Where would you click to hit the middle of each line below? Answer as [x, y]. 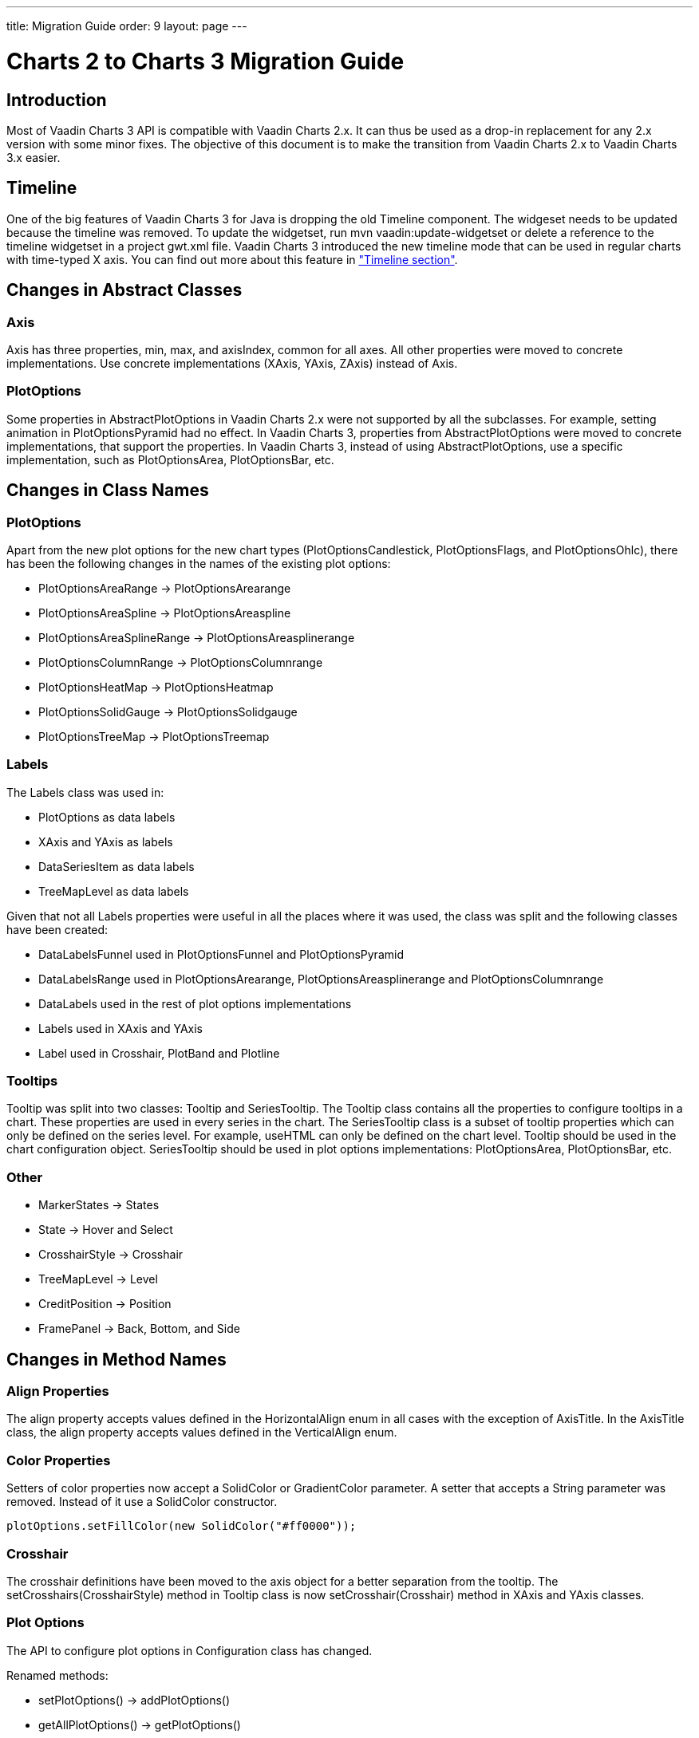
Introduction [57, 100]
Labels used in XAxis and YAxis [120, 1028]
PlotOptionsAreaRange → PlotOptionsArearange [165, 588]
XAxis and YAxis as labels [106, 841]
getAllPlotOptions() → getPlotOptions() [140, 1724]
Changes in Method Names [116, 1359]
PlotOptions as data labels [107, 817]
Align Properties [58, 1391]
